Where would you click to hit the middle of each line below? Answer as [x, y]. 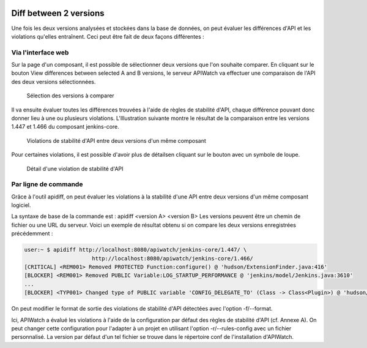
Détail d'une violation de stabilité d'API [75, 168]
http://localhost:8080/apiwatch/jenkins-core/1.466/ [173, 258]
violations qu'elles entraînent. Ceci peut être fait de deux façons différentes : [108, 36]
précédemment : [32, 233]
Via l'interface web [40, 52]
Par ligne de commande [47, 184]
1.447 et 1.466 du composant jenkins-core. [65, 127]
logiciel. [21, 205]
